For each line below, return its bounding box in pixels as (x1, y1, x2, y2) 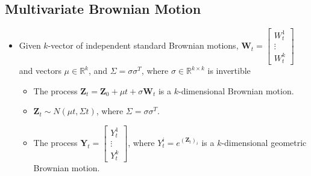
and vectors (19, 64, 61, 77)
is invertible (207, 64, 251, 77)
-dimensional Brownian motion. (178, 84, 294, 97)
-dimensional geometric (221, 136, 307, 148)
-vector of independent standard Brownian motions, (48, 39, 239, 52)
